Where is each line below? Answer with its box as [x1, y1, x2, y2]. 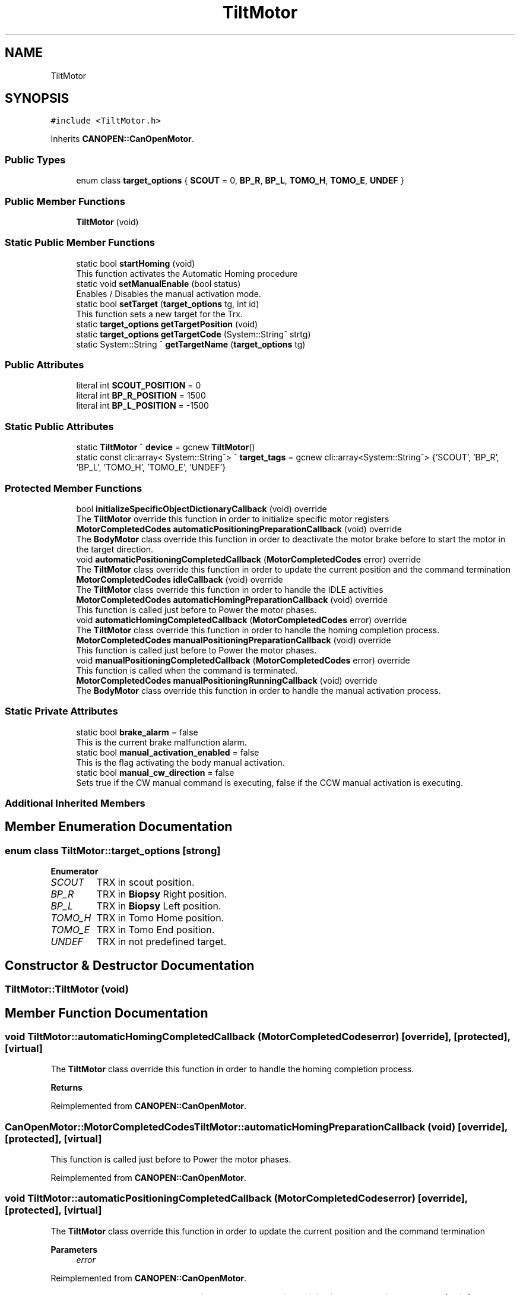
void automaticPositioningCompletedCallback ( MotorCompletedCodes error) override [76, 554, 421, 564]
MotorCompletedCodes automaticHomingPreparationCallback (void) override [76, 594, 388, 605]
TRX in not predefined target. [96, 936, 227, 948]
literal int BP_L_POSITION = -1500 [76, 400, 209, 411]
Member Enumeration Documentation [5, 819, 233, 835]
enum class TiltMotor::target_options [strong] [5, 844, 221, 857]
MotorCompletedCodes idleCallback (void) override [76, 574, 283, 585]
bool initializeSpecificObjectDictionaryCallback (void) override [76, 503, 327, 514]
